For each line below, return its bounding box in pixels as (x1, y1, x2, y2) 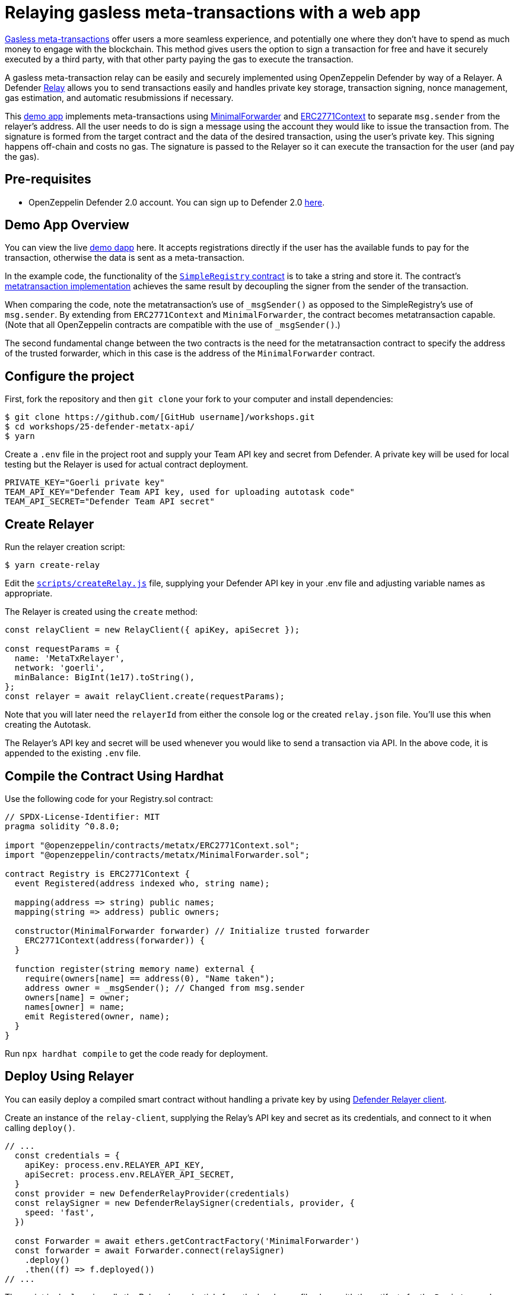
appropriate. (5, 588, 53, 599)
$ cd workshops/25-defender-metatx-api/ (5, 422, 195, 432)
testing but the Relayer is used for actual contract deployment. (5, 459, 249, 470)
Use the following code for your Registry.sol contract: (5, 793, 214, 804)
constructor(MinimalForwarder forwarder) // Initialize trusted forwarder (14, 926, 370, 936)
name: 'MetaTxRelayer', (14, 653, 125, 664)
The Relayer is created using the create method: (5, 607, 198, 617)
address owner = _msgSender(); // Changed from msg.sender (24, 983, 305, 993)
